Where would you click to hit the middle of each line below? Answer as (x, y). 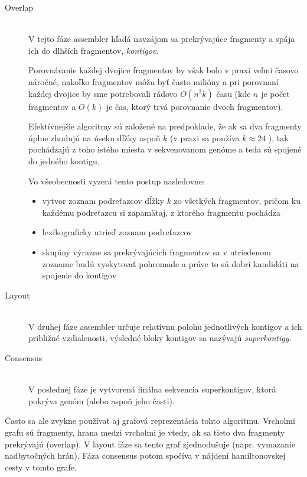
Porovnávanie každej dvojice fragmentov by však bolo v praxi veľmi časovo (164, 70)
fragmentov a (52, 106)
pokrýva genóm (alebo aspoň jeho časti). (102, 400)
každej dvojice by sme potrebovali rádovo (103, 93)
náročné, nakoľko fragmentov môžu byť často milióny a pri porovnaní (153, 81)
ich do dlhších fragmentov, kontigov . (94, 50)
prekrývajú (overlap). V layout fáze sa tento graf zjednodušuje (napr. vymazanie (150, 444)
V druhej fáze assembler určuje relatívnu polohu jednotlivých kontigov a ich (165, 326)
